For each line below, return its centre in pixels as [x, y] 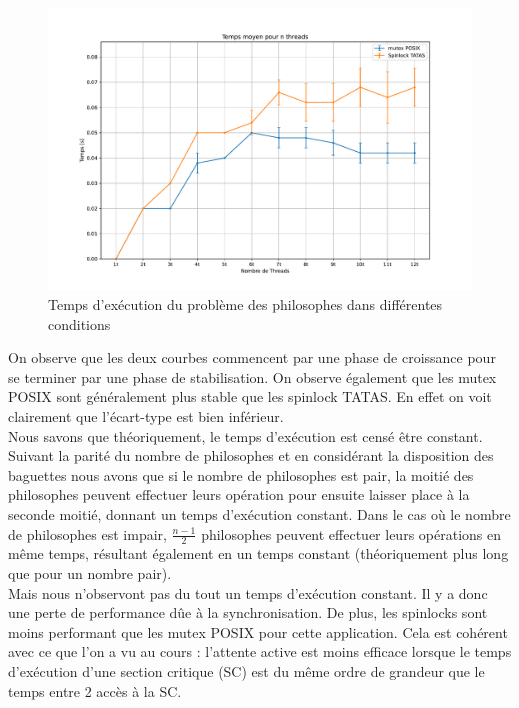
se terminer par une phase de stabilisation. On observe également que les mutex [252, 376]
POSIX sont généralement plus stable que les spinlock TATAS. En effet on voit [250, 396]
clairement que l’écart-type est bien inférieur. [146, 415]
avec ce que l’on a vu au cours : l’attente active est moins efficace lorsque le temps [260, 651]
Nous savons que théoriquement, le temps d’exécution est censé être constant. [245, 435]
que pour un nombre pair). [90, 572]
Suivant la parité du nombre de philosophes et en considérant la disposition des [251, 455]
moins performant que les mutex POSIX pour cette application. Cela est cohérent [258, 631]
